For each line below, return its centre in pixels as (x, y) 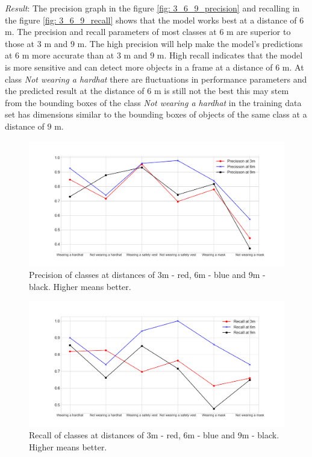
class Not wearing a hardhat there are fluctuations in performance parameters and (156, 79)
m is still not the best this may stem (221, 91)
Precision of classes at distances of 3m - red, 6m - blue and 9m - (147, 275)
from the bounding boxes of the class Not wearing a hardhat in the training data (153, 102)
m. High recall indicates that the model (230, 55)
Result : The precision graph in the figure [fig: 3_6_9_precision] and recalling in (152, 8)
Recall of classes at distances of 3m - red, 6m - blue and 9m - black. (154, 435)
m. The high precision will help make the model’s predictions (190, 43)
